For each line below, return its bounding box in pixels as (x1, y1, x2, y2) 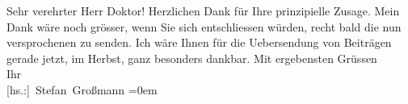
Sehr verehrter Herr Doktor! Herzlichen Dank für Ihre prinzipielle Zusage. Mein (6, 2, 400, 19)
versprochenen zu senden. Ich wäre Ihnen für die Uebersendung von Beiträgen (6, 34, 392, 51)
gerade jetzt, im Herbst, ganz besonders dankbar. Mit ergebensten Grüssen (6, 49, 377, 66)
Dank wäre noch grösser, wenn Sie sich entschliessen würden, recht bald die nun (6, 18, 402, 35)
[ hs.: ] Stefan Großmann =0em (6, 81, 158, 98)
